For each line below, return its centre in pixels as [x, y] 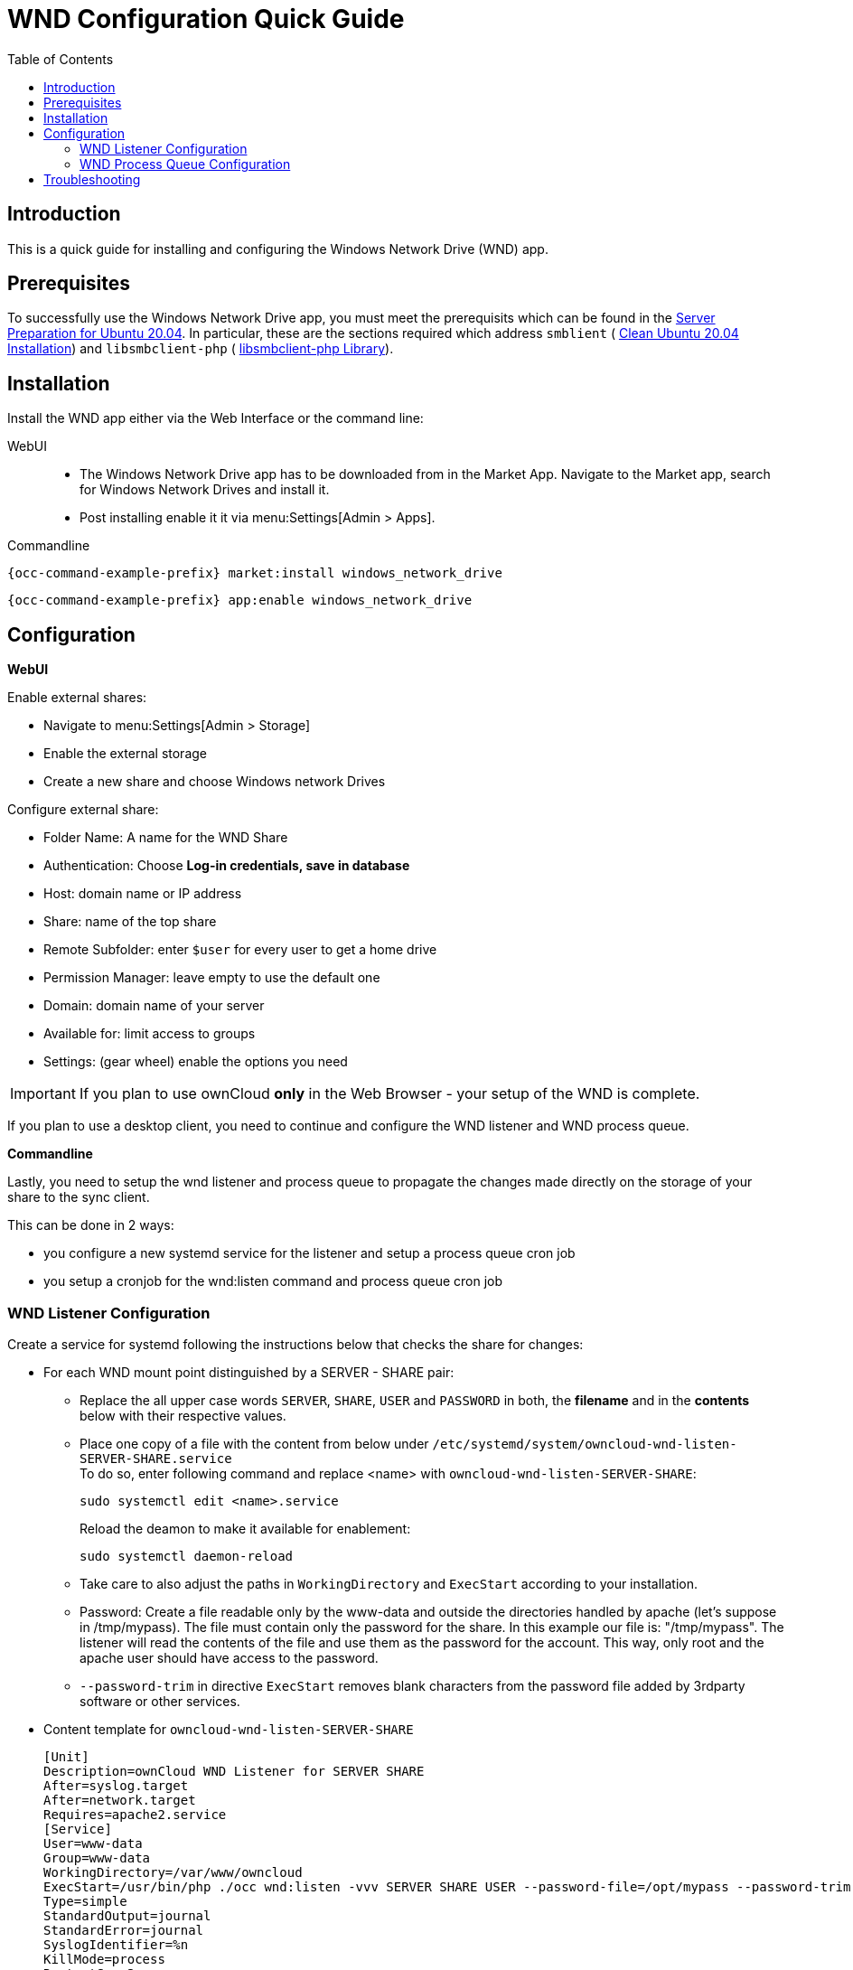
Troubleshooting [92, 179]
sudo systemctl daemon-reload [187, 1556]
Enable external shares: [77, 698]
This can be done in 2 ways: [91, 1225]
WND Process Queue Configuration [185, 164]
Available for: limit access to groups [150, 1034]
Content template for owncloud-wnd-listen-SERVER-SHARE [229, 1729]
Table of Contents [61, 59]
